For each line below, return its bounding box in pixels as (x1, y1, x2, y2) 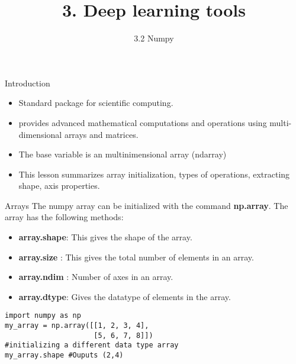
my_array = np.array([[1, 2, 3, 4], (5, 321, 149, 330)
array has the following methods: (5, 211, 124, 223)
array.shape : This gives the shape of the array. (18, 231, 192, 243)
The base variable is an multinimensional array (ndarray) (18, 148, 227, 160)
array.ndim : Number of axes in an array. (18, 270, 173, 283)
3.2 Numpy (134, 32, 174, 44)
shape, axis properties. (18, 179, 100, 192)
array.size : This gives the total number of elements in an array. (18, 250, 254, 263)
